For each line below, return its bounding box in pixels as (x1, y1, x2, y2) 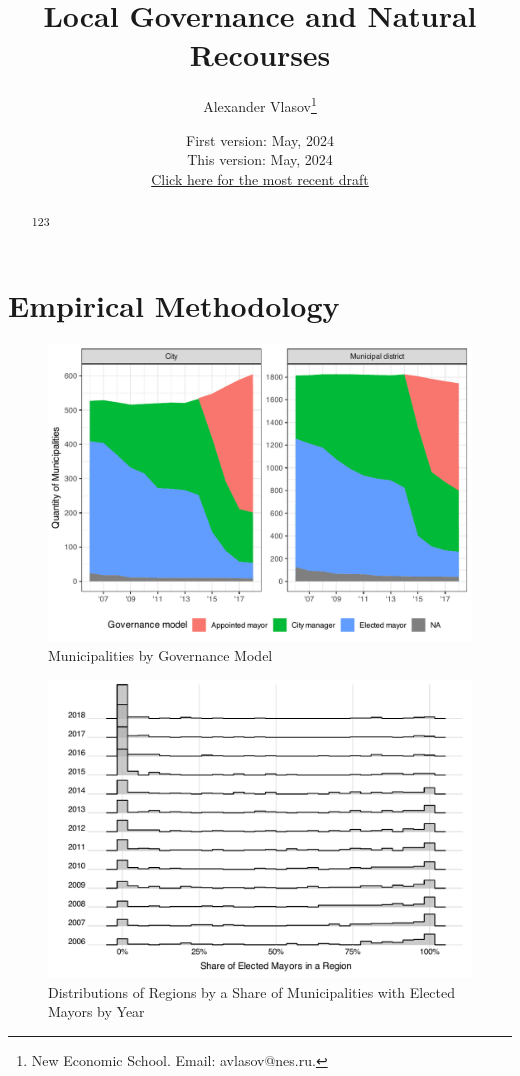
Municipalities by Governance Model (48, 645, 273, 666)
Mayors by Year (48, 1001, 145, 1022)
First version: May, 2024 (186, 129, 334, 150)
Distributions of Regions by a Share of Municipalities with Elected (48, 981, 456, 1002)
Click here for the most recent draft (151, 168, 369, 189)
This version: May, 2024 (187, 149, 333, 170)
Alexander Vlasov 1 (203, 93, 317, 116)
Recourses (189, 34, 331, 75)
